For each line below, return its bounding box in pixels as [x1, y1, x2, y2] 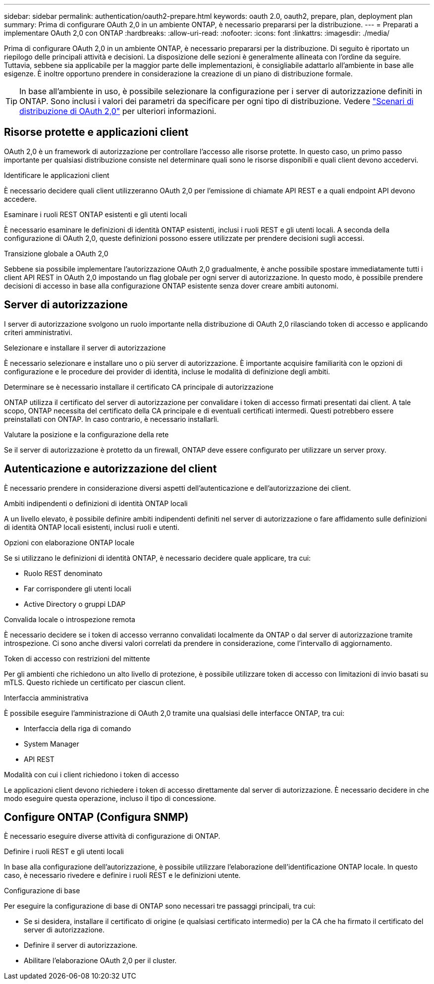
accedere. [4, 194, 37, 203]
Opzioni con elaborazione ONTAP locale [4, 538, 135, 547]
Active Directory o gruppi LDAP [24, 599, 126, 608]
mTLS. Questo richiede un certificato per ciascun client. [4, 678, 186, 687]
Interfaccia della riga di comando [24, 724, 131, 733]
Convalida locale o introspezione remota [4, 615, 135, 624]
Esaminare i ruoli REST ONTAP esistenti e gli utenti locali [4, 210, 187, 219]
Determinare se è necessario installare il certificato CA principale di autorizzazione [4, 382, 273, 391]
